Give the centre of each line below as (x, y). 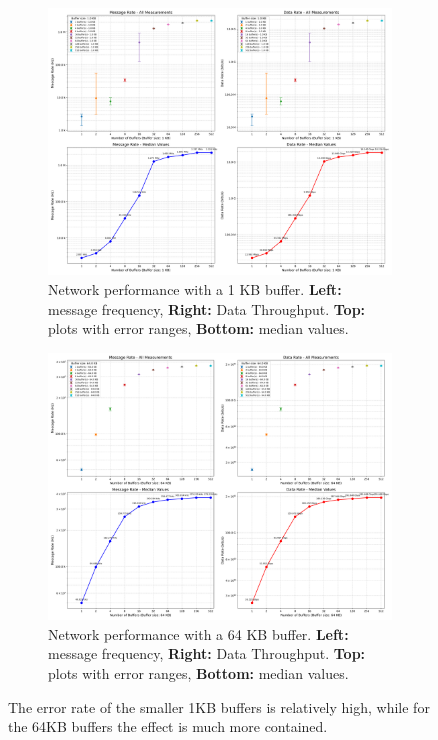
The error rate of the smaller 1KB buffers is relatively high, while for (219, 706)
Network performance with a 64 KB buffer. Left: (198, 633)
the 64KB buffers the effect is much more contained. (168, 726)
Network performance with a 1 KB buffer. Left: (195, 289)
